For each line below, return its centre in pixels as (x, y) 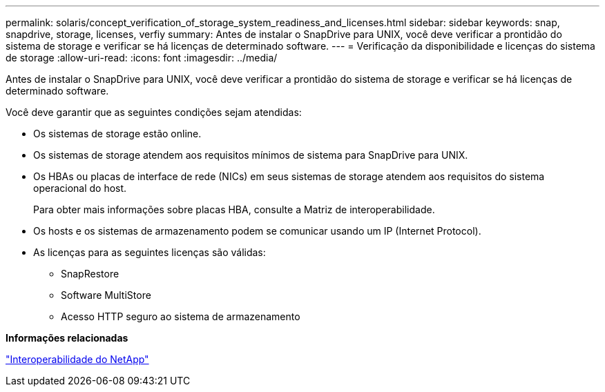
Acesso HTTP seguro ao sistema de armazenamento (181, 316)
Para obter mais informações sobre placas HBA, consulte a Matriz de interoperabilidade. (234, 209)
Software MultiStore (106, 295)
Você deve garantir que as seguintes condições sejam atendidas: (154, 112)
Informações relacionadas (67, 338)
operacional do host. (80, 188)
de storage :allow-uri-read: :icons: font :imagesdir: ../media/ (142, 58)
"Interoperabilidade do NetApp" (77, 359)
